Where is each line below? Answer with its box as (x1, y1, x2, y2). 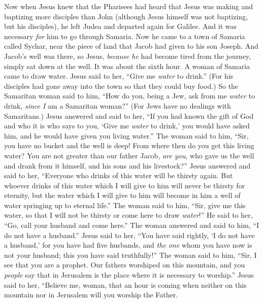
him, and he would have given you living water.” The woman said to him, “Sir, (4, 130, 249, 141)
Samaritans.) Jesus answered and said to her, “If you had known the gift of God (4, 110, 254, 121)
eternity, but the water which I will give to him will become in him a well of (4, 190, 241, 200)
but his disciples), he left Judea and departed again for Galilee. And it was (4, 21, 237, 31)
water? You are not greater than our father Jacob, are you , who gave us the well (4, 150, 254, 160)
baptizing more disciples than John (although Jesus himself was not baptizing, (4, 11, 248, 21)
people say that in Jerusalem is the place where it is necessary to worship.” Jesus (4, 270, 254, 280)
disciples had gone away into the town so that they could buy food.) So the (4, 80, 239, 91)
